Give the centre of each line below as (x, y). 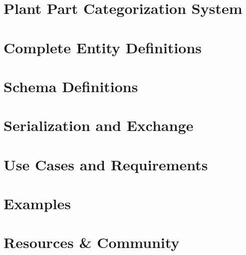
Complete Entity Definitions (103, 47)
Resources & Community (92, 242)
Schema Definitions (71, 86)
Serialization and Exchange (99, 125)
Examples (37, 203)
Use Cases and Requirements (106, 164)
